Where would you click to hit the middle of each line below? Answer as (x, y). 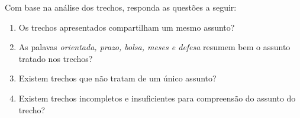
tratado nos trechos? (56, 58)
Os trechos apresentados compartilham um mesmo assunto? (127, 27)
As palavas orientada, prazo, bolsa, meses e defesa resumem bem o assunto (154, 47)
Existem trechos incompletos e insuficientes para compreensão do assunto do (157, 98)
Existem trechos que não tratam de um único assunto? (117, 78)
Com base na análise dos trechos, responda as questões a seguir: (121, 7)
